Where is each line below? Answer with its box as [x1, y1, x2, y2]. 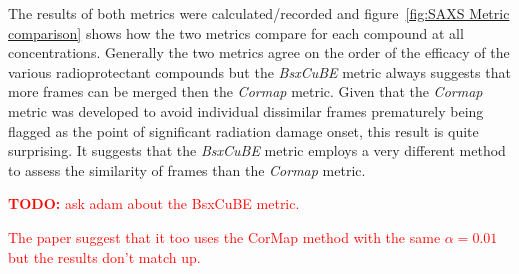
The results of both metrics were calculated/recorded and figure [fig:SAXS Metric [8, 3, 510, 23]
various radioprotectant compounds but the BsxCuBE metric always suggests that [8, 61, 511, 82]
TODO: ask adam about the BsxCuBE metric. [8, 193, 300, 214]
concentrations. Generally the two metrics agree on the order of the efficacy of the [8, 42, 510, 63]
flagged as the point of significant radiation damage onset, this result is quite [8, 120, 479, 141]
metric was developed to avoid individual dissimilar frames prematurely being [8, 100, 484, 121]
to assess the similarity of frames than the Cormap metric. [8, 159, 366, 180]
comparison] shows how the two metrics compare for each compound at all [8, 22, 464, 43]
